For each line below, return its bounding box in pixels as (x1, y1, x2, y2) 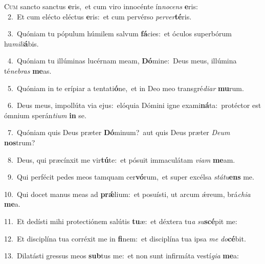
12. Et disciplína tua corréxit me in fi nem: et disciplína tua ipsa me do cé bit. (4, 233, 246, 244)
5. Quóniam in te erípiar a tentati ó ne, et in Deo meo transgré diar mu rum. (7, 82, 244, 93)
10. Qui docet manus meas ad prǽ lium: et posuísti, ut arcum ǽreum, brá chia (4, 188, 251, 199)
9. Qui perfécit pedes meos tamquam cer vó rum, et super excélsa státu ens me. (7, 171, 254, 182)
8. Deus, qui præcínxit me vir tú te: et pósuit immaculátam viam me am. (7, 154, 235, 165)
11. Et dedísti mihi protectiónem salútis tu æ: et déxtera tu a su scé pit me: (4, 215, 237, 226)
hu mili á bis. (4, 38, 39, 49)
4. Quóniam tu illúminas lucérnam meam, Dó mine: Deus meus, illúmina (7, 55, 237, 66)
